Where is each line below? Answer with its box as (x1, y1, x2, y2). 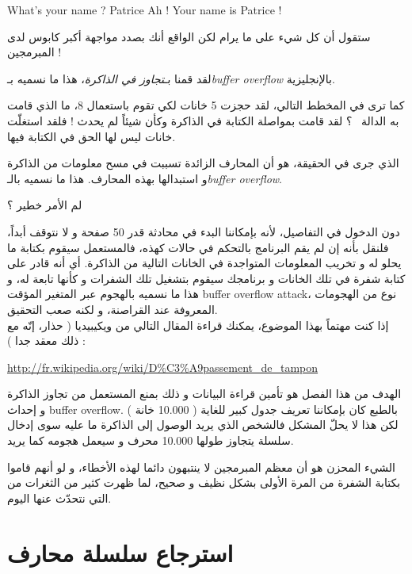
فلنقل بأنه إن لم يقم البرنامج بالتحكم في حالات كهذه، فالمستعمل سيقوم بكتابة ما (7, 239, 389, 255)
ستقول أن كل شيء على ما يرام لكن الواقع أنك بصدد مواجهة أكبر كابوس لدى (7, 28, 371, 44)
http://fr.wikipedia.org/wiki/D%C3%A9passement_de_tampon (7, 358, 319, 375)
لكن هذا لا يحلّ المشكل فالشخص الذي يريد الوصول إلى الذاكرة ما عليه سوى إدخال (7, 416, 399, 433)
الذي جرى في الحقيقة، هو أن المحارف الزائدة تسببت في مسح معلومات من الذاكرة (7, 155, 399, 171)
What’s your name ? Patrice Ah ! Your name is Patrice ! (7, 2, 282, 17)
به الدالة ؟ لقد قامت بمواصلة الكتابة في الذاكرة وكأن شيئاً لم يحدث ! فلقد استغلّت (7, 112, 399, 128)
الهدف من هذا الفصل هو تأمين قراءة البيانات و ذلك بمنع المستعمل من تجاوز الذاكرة (7, 385, 402, 402)
